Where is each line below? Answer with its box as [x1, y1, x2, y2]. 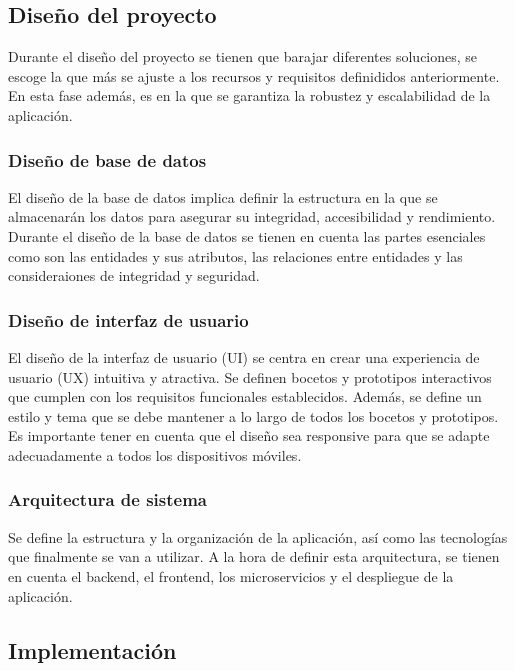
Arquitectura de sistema [8, 487, 207, 512]
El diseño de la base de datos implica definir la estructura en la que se [8, 186, 438, 207]
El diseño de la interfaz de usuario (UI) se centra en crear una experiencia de [8, 346, 480, 367]
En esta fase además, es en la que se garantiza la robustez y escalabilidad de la [8, 85, 491, 106]
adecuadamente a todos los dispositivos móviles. [8, 444, 302, 465]
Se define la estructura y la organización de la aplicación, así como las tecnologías [8, 526, 508, 547]
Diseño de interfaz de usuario [8, 307, 249, 332]
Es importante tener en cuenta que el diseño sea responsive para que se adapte [8, 425, 490, 446]
